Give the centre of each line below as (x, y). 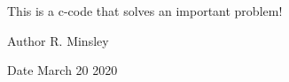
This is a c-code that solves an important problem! (145, 11)
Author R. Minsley (58, 40)
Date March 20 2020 (62, 70)
